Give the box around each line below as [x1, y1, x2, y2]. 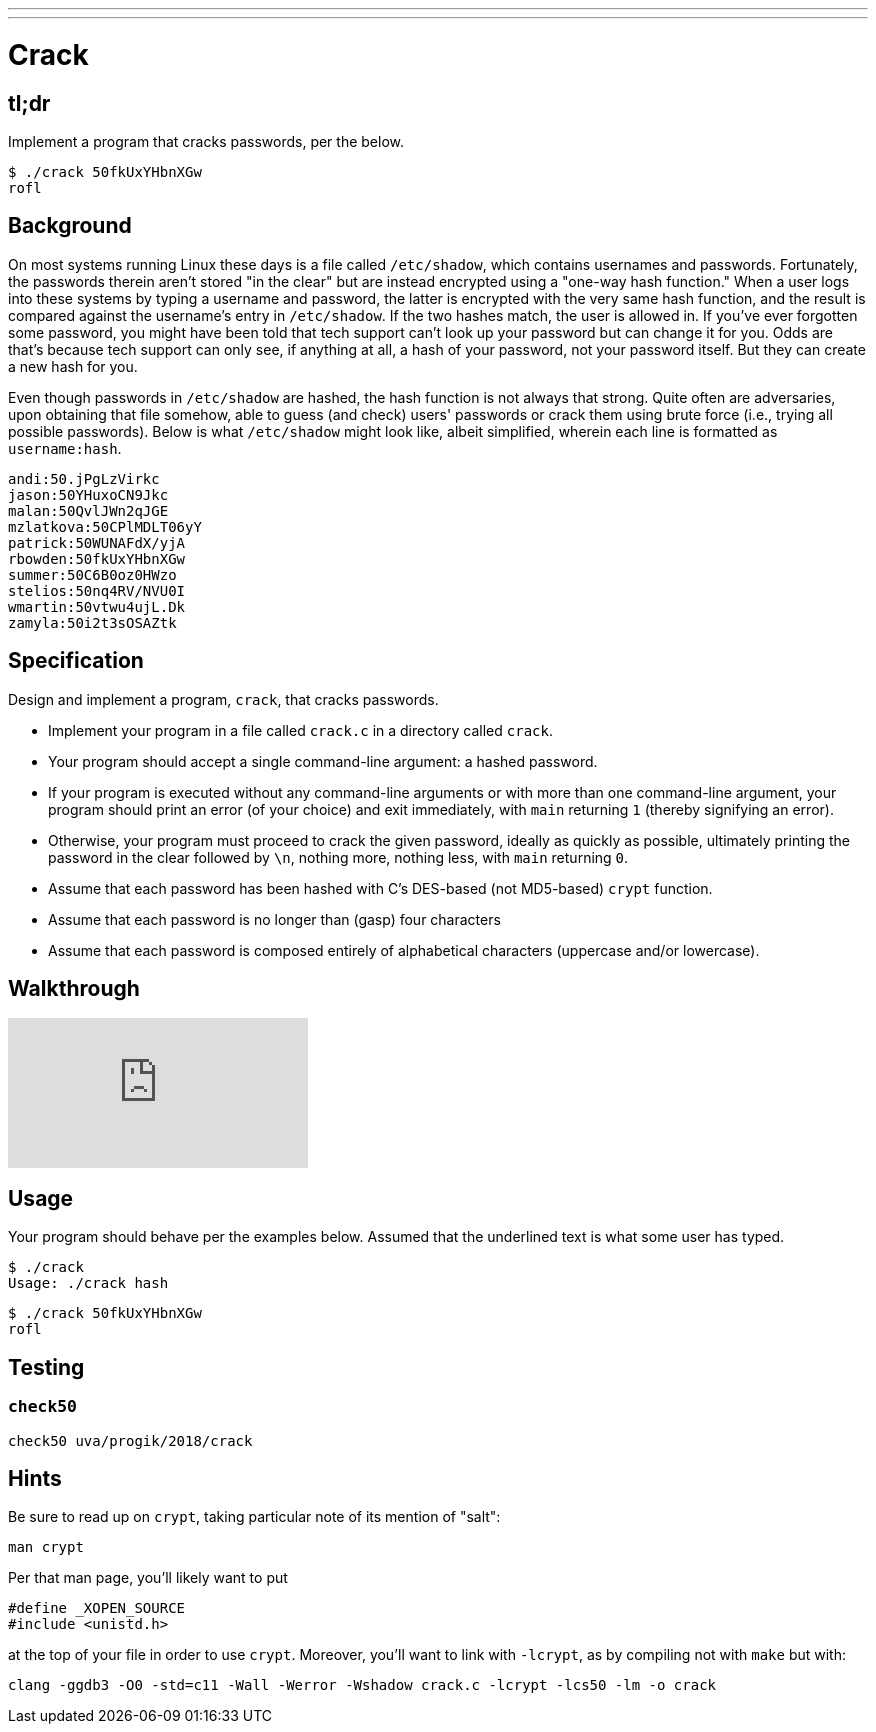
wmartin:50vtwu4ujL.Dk [8, 598, 186, 615]
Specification [8, 648, 144, 674]
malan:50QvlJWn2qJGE [8, 502, 169, 519]
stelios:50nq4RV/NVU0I [8, 582, 186, 599]
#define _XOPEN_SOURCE [8, 1600, 186, 1617]
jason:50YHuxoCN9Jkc [8, 486, 169, 503]
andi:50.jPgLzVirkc [8, 470, 160, 487]
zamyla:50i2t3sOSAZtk [8, 614, 177, 631]
